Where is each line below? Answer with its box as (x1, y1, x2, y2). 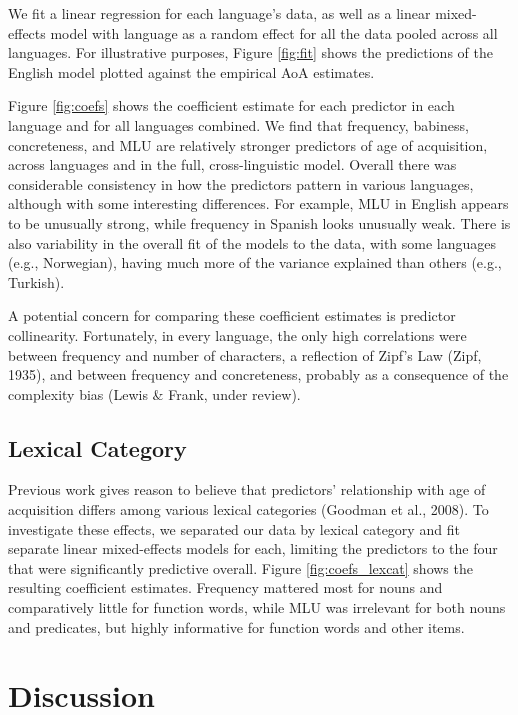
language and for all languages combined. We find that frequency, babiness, (8, 114, 469, 135)
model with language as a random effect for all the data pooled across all (50, 22, 498, 43)
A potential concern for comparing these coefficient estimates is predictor (8, 305, 456, 326)
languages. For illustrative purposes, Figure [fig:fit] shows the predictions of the (8, 42, 493, 63)
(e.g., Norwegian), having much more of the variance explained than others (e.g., (8, 252, 502, 273)
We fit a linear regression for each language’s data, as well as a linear (8, 3, 431, 23)
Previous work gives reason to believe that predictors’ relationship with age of (8, 479, 486, 500)
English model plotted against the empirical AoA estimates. (8, 61, 375, 82)
